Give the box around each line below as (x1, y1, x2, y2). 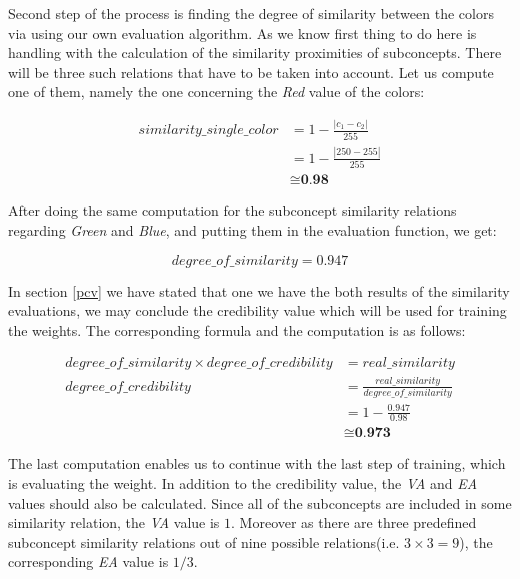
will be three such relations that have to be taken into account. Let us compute (8, 61, 494, 82)
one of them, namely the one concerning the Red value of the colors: (8, 81, 425, 102)
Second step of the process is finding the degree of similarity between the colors (8, 3, 494, 23)
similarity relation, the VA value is (8, 512, 220, 533)
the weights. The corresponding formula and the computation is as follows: (8, 319, 466, 340)
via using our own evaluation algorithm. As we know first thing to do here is (8, 22, 477, 43)
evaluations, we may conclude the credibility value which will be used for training (8, 300, 507, 321)
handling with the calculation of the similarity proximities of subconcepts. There (8, 42, 502, 63)
